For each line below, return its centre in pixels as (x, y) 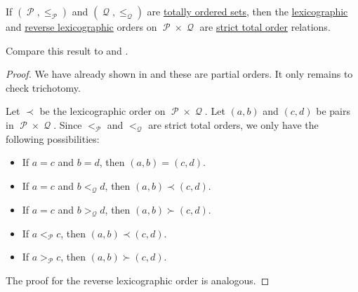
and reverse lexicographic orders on (81, 27)
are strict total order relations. (265, 27)
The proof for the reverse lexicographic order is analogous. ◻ (138, 280)
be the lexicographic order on (102, 111)
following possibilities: (53, 138)
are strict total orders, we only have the (233, 124)
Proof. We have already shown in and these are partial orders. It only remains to (179, 74)
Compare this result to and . (67, 50)
